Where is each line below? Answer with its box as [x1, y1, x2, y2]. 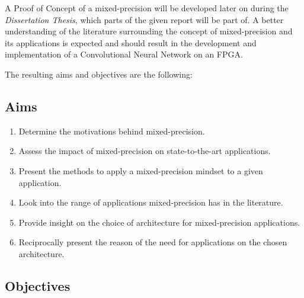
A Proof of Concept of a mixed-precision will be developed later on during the [5, 2, 289, 14]
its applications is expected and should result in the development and [5, 36, 257, 49]
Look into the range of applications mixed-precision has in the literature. [18, 196, 283, 209]
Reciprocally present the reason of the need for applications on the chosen [18, 236, 287, 248]
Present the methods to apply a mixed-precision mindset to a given [18, 164, 263, 177]
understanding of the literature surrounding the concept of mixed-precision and [5, 25, 293, 37]
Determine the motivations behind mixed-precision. [18, 124, 205, 137]
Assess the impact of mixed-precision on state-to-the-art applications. [18, 145, 271, 157]
